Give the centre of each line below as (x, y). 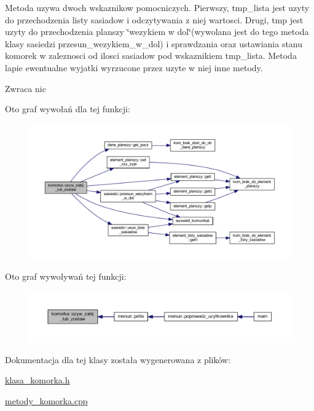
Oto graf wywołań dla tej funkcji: (68, 109)
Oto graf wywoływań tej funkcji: (66, 276)
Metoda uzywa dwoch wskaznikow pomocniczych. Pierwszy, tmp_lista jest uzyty (157, 7)
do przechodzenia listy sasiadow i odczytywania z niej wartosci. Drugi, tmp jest (154, 19)
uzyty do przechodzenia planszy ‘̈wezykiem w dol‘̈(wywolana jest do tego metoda (157, 32)
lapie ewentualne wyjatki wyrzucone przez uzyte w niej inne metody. (134, 67)
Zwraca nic (26, 88)
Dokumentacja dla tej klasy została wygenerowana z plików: (118, 359)
